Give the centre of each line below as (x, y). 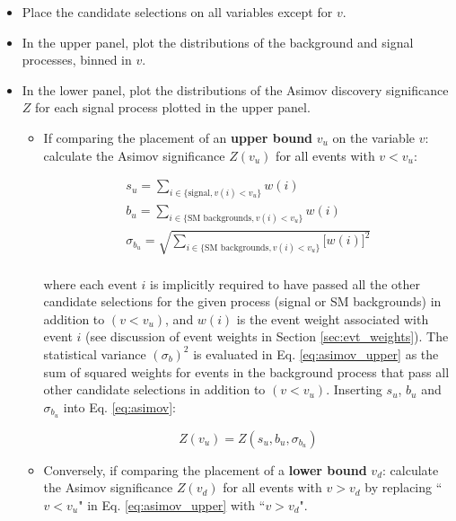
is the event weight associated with (333, 318)
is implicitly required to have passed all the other (285, 283)
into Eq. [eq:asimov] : (119, 406)
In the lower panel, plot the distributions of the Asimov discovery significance (235, 89)
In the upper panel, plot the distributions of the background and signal (218, 42)
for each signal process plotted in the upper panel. (173, 107)
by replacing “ (403, 487)
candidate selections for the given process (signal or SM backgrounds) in (242, 301)
